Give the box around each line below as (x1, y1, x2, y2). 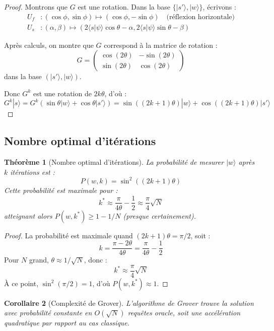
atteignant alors (4, 210, 52, 221)
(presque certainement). (123, 210, 196, 221)
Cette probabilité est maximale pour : (4, 184, 118, 195)
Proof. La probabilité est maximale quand (4, 230, 133, 240)
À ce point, (4, 278, 39, 288)
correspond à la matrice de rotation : (104, 39, 218, 50)
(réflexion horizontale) (166, 13, 235, 21)
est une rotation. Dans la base (78, 2, 171, 12)
